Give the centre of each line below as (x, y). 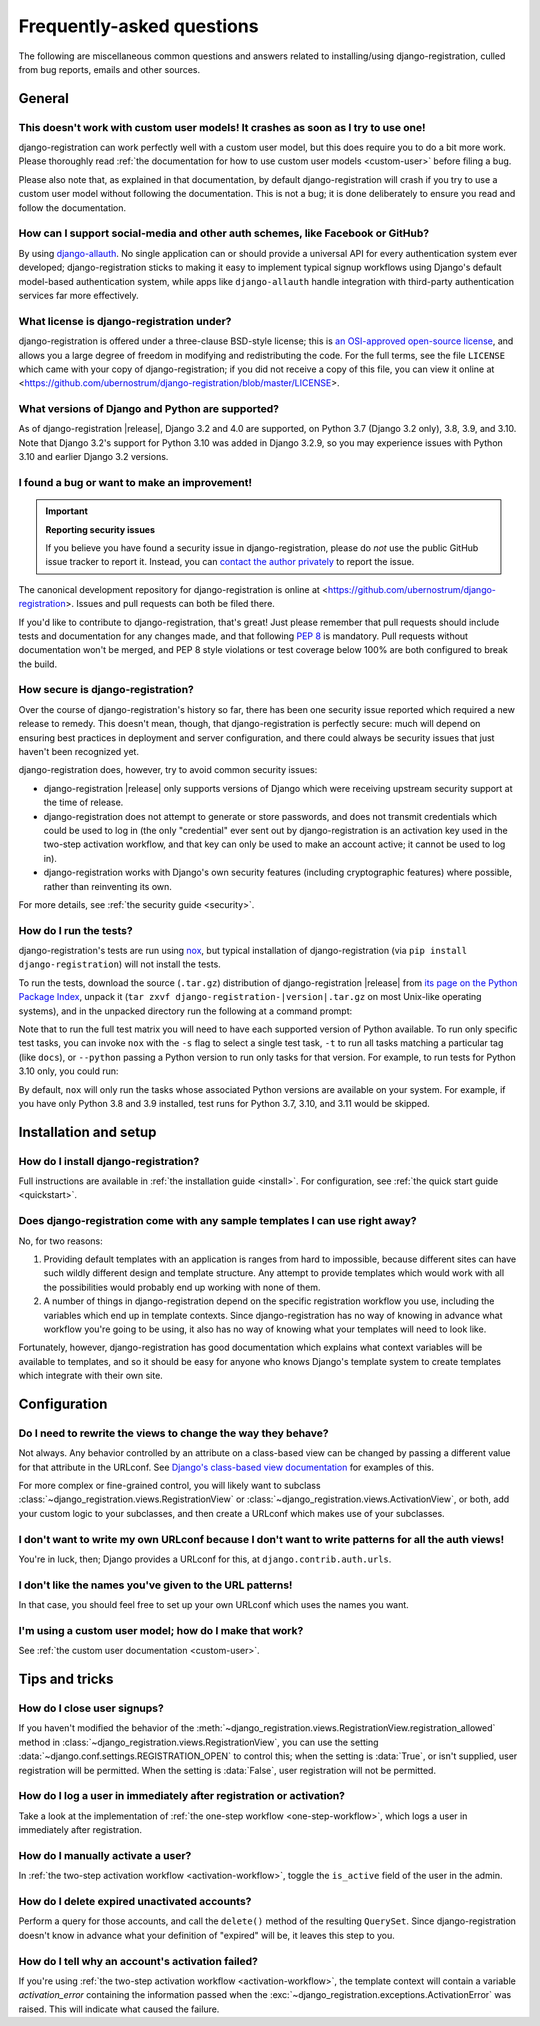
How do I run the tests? (76, 930)
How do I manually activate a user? (105, 1855)
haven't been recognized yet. (79, 751)
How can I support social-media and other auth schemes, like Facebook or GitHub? (224, 233)
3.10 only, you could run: (68, 1071)
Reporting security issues (100, 529)
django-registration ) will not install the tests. (120, 964)
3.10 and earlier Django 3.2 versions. (93, 457)
